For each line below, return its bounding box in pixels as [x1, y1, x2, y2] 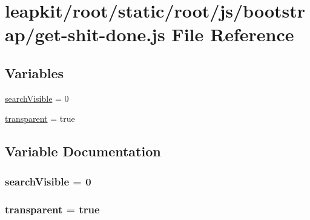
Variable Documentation [5, 142, 161, 161]
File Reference [171, 22, 294, 47]
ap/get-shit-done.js [5, 22, 165, 47]
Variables [5, 63, 64, 82]
